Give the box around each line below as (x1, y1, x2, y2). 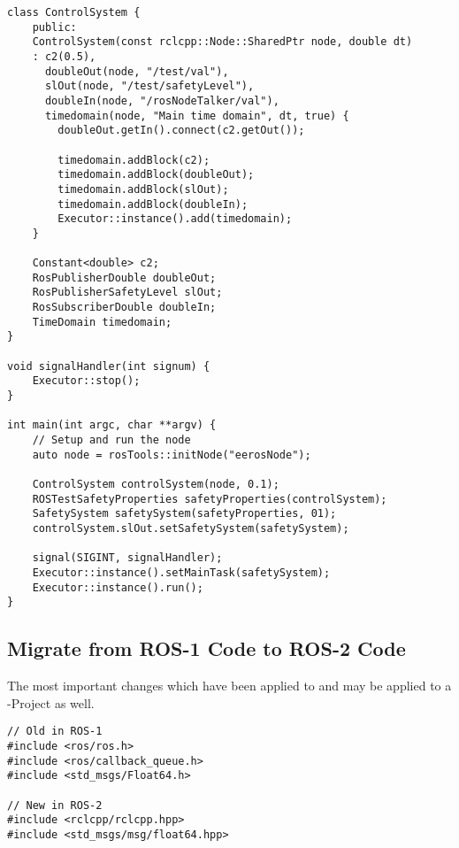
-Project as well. (7, 693, 95, 712)
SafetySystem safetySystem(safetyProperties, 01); (32, 507, 337, 520)
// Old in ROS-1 (7, 725, 103, 738)
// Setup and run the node (32, 434, 191, 447)
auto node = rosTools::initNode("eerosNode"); (32, 448, 311, 461)
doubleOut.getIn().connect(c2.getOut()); (57, 124, 305, 137)
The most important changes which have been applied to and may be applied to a (7, 676, 452, 695)
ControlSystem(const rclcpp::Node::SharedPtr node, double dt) (32, 35, 413, 49)
